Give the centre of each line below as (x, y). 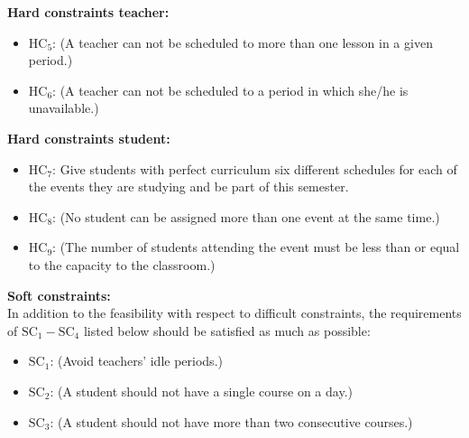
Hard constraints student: (89, 138)
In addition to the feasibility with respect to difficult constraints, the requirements (234, 313)
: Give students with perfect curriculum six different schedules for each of (255, 168)
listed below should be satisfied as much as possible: (227, 330)
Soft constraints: (59, 295)
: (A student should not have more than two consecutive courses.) (231, 421)
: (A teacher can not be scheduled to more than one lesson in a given (243, 42)
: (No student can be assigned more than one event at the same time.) (246, 216)
